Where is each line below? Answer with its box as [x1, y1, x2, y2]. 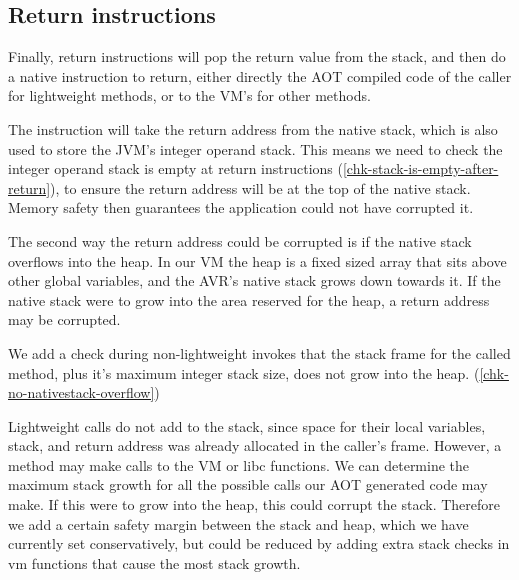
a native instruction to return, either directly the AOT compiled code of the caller [8, 65, 512, 86]
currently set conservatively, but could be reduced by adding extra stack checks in [8, 533, 510, 554]
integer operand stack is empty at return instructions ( [8, 158, 343, 179]
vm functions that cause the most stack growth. [8, 552, 301, 573]
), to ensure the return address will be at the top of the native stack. [50, 177, 471, 198]
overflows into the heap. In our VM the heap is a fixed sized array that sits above [8, 250, 507, 271]
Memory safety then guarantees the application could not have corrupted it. [8, 197, 474, 218]
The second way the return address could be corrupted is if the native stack [8, 230, 472, 251]
